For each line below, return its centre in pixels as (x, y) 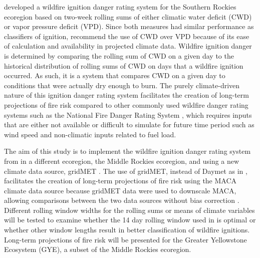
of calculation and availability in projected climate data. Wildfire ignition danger (128, 46)
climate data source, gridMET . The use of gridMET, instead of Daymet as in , (126, 171)
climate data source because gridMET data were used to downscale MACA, (120, 190)
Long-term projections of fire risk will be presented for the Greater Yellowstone (125, 239)
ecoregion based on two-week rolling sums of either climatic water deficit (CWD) (128, 16)
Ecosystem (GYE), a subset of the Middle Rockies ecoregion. (98, 249)
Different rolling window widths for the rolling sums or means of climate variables (129, 210)
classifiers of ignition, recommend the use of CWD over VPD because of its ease (127, 36)
